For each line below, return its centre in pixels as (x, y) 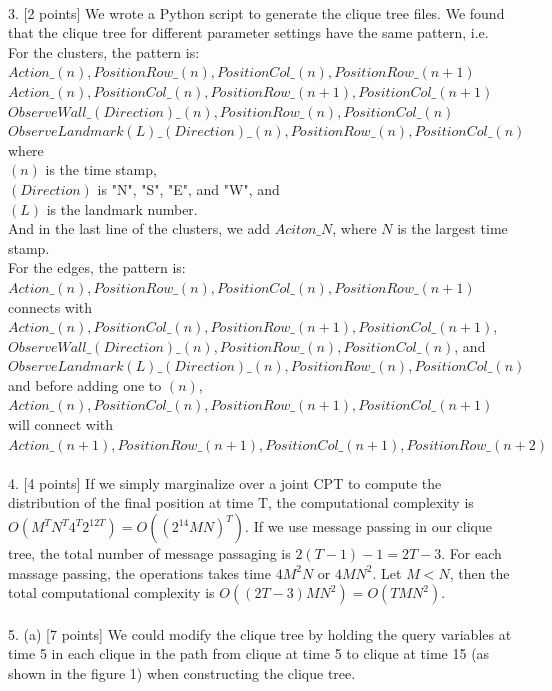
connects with (50, 306)
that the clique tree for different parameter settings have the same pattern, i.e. (248, 32)
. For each (471, 553)
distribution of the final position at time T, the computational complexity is (241, 502)
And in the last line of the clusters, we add (139, 228)
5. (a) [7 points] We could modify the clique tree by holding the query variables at (260, 633)
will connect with (60, 424)
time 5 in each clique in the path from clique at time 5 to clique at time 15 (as (249, 653)
